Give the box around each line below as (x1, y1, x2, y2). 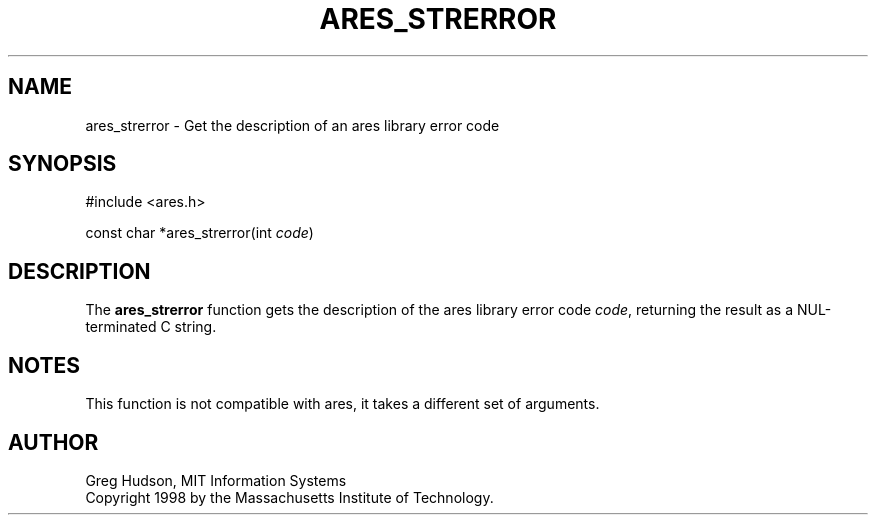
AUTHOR (8, 429, 99, 455)
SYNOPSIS (8, 151, 117, 177)
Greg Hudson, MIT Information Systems (85, 471, 347, 489)
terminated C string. (85, 318, 217, 336)
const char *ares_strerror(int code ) (85, 224, 314, 242)
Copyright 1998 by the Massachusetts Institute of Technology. (85, 488, 494, 506)
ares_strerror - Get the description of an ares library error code (85, 116, 500, 134)
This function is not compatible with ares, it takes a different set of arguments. (85, 395, 600, 413)
